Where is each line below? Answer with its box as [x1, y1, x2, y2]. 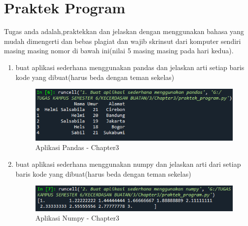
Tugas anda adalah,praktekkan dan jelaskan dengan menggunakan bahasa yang [4, 26, 244, 37]
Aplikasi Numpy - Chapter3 [35, 213, 119, 223]
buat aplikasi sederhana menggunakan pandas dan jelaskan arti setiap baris [15, 62, 245, 72]
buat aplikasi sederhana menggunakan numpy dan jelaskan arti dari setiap [15, 158, 241, 169]
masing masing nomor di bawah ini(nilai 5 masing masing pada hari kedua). [4, 45, 234, 56]
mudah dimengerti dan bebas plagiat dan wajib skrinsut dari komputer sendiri [4, 36, 241, 46]
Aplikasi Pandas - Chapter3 [35, 142, 119, 152]
